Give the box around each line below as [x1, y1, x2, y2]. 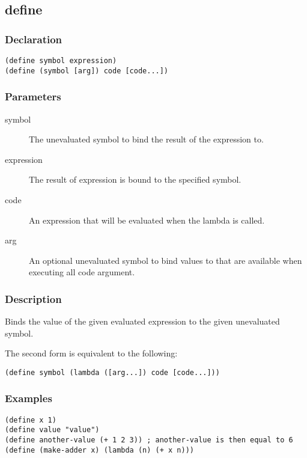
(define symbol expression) [5, 56, 117, 65]
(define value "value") [5, 426, 100, 435]
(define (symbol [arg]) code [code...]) [5, 66, 169, 75]
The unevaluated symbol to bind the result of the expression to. [29, 133, 264, 145]
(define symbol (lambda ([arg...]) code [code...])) [5, 368, 220, 377]
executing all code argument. [29, 266, 135, 278]
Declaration [5, 31, 62, 46]
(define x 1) [5, 415, 56, 424]
